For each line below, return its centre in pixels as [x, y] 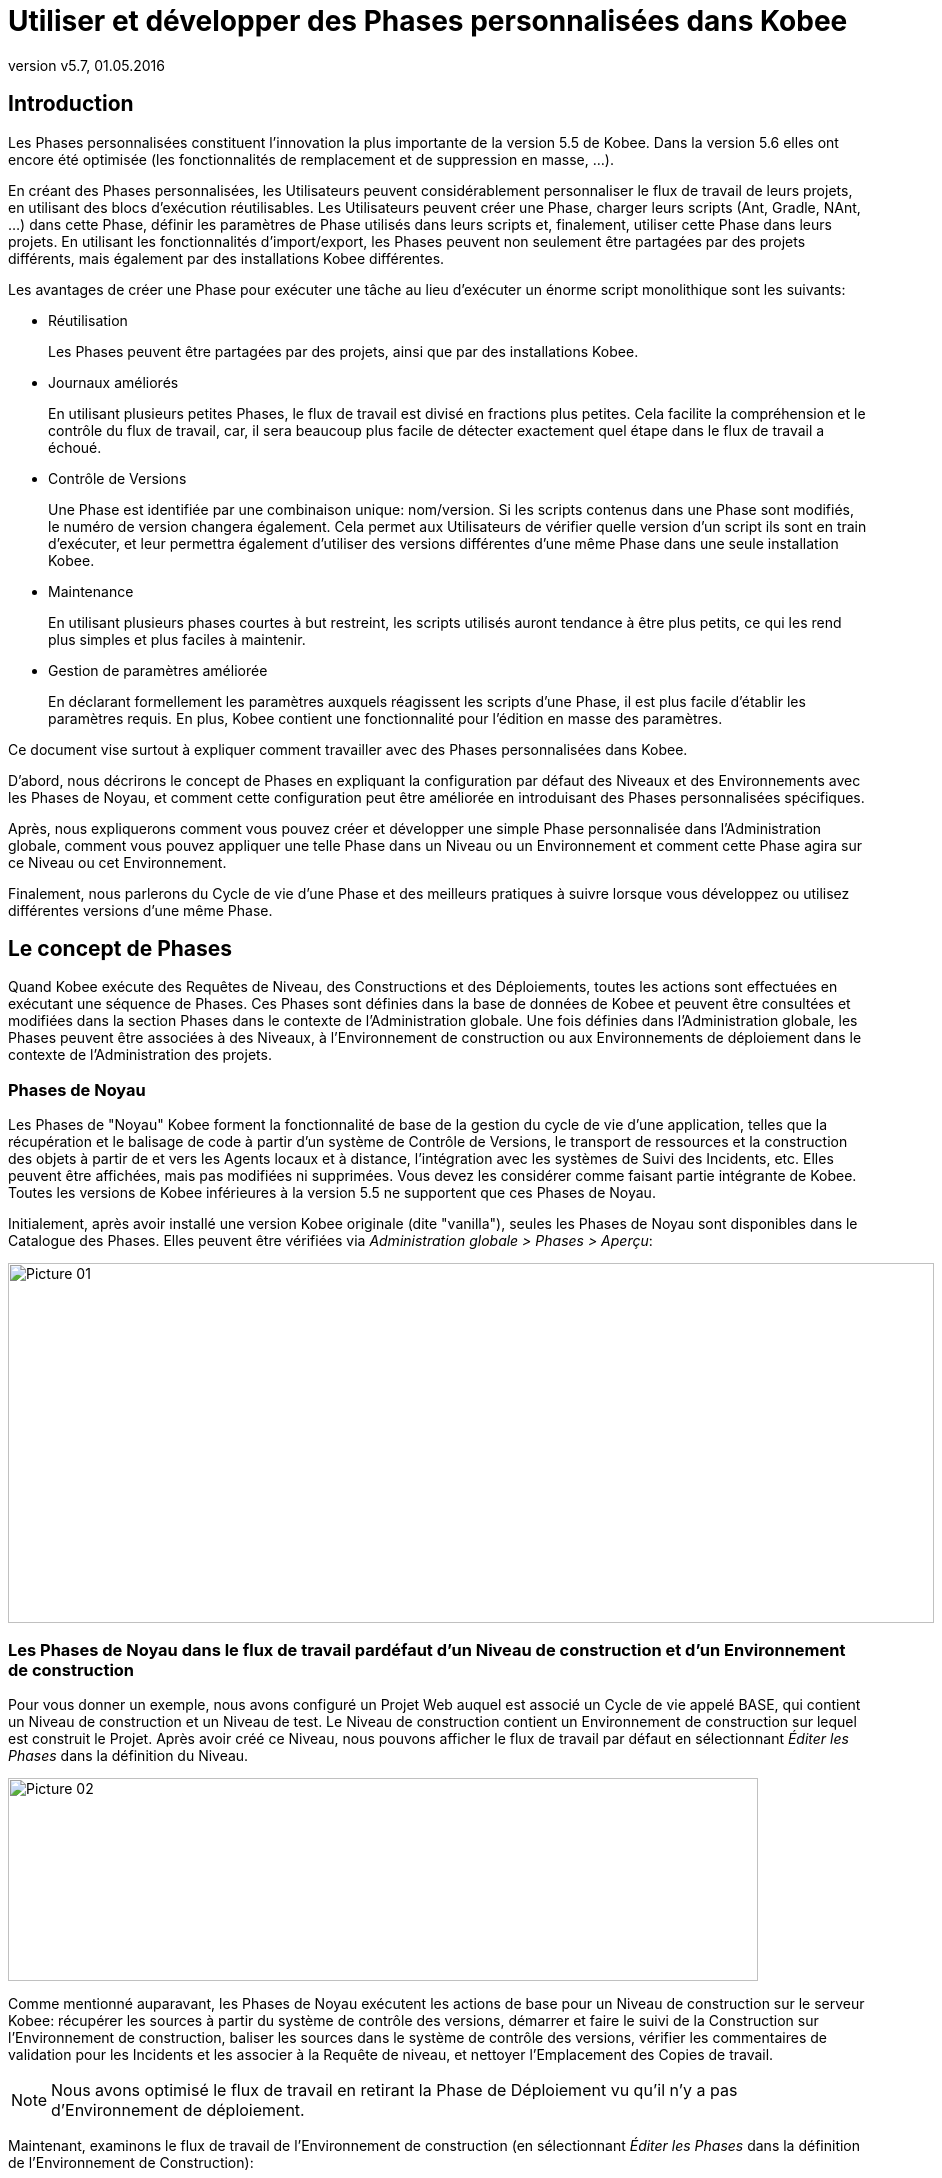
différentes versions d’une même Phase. [140, 910]
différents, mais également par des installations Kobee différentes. [226, 258]
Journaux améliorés [113, 382]
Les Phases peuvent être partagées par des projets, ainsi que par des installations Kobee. [343, 351]
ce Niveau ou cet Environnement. [117, 862]
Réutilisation [88, 320]
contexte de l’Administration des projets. [140, 1055]
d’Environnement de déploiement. [178, 2109]
